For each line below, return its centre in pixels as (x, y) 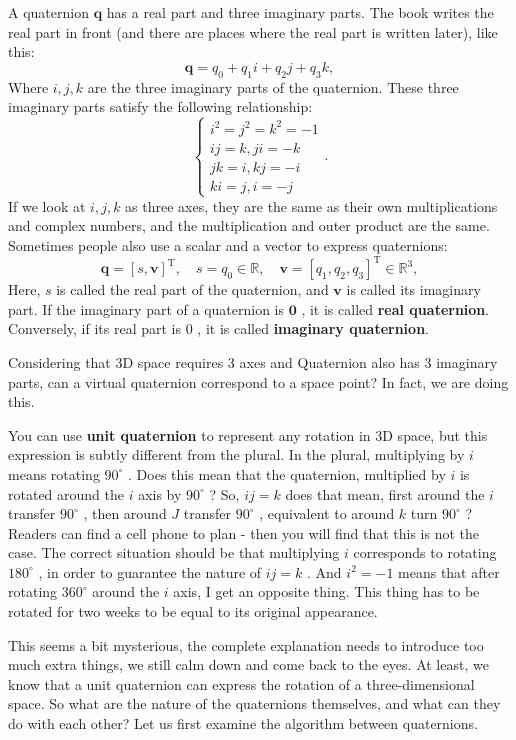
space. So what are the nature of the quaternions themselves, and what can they (254, 703)
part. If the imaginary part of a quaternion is (146, 308)
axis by (160, 493)
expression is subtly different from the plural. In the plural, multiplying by (236, 454)
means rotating (54, 473)
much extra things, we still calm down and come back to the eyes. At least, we (248, 664)
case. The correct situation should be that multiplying (174, 552)
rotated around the (66, 493)
